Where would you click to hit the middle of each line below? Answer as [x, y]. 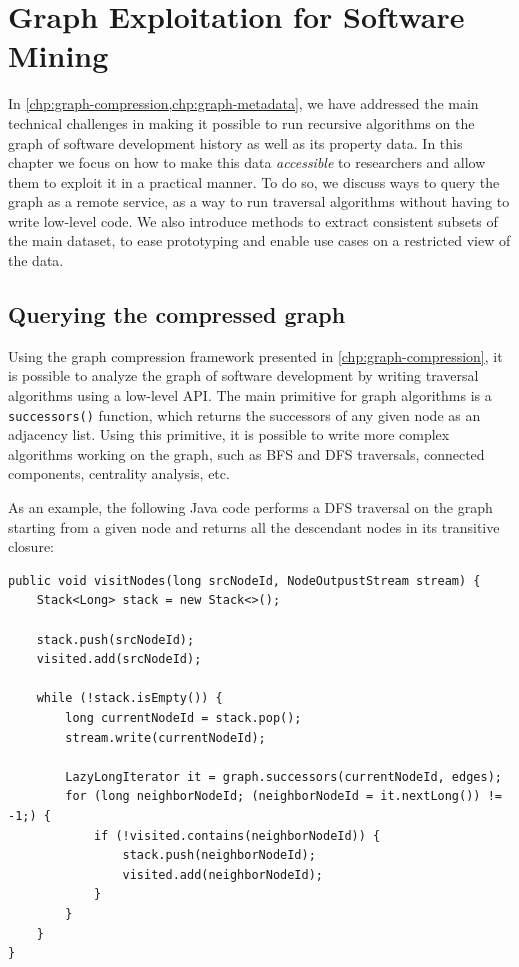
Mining [58, 55]
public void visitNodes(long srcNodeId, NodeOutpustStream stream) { [244, 580]
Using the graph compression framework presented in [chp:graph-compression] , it [255, 355]
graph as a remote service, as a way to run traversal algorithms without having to [259, 201]
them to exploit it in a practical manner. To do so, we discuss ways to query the [254, 181]
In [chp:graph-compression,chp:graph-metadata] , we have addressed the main [243, 103]
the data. [36, 260]
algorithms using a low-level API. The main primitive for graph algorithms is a [250, 395]
